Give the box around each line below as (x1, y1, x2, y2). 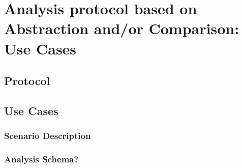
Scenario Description (4, 129, 91, 142)
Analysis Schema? (4, 153, 79, 165)
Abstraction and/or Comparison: (4, 18, 239, 39)
